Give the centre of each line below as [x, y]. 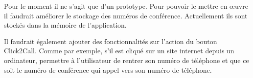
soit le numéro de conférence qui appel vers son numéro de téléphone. [108, 70]
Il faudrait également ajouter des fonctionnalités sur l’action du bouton [111, 41]
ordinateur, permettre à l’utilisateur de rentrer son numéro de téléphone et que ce [126, 60]
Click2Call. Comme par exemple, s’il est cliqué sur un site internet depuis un [119, 51]
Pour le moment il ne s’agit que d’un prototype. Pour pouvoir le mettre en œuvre [126, 6]
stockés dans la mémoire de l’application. [65, 25]
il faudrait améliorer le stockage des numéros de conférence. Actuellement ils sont [126, 15]
